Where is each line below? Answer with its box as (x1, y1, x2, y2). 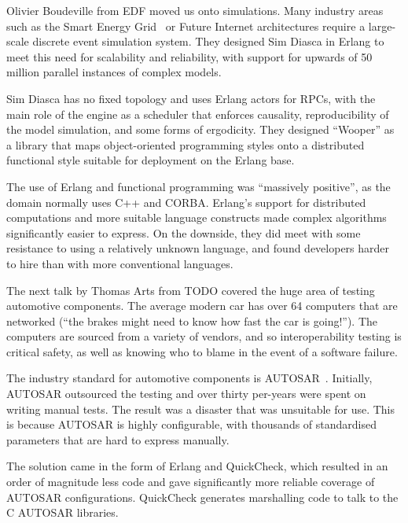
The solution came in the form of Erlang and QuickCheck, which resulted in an (6, 458, 388, 474)
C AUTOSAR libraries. (6, 504, 119, 521)
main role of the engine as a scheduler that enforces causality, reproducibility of (6, 105, 389, 122)
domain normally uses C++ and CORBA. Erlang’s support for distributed (6, 193, 366, 210)
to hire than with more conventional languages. (6, 255, 233, 271)
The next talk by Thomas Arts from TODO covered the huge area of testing (6, 282, 375, 298)
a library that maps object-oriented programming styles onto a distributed (6, 136, 365, 153)
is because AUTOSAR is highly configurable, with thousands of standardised (6, 416, 377, 433)
